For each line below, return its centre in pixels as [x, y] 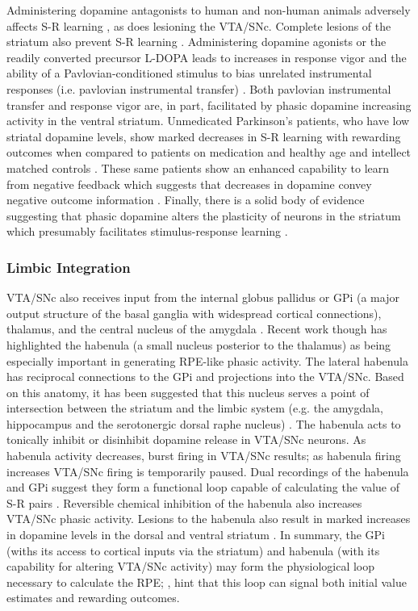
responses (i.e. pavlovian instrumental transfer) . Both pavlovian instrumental [199, 88]
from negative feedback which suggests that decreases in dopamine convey [189, 184]
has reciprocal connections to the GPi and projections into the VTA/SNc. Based [205, 377]
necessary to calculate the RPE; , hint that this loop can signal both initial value [207, 582]
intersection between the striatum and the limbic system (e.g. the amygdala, [195, 408]
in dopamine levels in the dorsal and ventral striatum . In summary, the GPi [196, 535]
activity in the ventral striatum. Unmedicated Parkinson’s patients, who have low [208, 121]
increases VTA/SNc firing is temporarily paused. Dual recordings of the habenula [208, 471]
